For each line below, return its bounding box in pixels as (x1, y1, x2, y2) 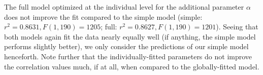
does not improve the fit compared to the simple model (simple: (4, 11, 203, 22)
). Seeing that (216, 21, 258, 32)
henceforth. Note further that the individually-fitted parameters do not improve (4, 51, 252, 61)
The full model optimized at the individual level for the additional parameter (4, 2, 244, 12)
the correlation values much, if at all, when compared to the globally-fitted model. (4, 61, 259, 71)
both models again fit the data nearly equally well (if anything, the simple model (4, 31, 256, 42)
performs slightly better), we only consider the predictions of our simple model (4, 41, 249, 52)
